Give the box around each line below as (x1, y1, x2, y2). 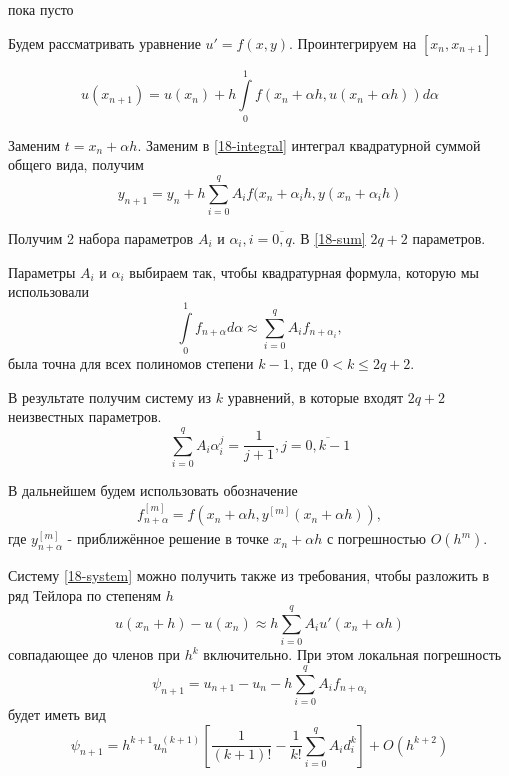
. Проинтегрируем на (289, 32, 417, 53)
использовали (8, 281, 90, 302)
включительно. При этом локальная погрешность (203, 644, 502, 665)
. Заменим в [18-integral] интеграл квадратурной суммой (137, 134, 481, 155)
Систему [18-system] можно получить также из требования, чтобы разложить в (8, 565, 490, 586)
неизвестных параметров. (8, 406, 162, 427)
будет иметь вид (8, 704, 106, 725)
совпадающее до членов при (8, 644, 180, 665)
